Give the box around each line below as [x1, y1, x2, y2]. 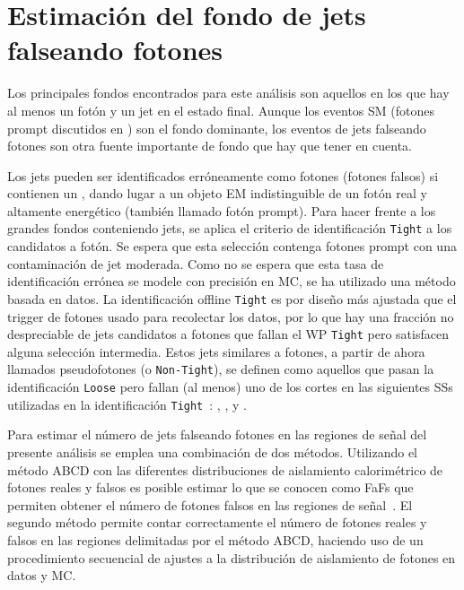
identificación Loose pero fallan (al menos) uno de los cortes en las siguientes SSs [7, 377, 453, 396]
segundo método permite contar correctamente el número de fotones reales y [7, 513, 427, 532]
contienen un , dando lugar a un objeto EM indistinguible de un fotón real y [7, 184, 427, 203]
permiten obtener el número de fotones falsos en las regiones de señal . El [7, 495, 413, 514]
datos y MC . [7, 566, 76, 585]
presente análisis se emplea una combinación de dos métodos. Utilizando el [7, 442, 418, 461]
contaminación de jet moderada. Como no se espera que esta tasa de [7, 254, 384, 273]
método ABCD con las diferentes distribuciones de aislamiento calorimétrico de [7, 460, 443, 479]
